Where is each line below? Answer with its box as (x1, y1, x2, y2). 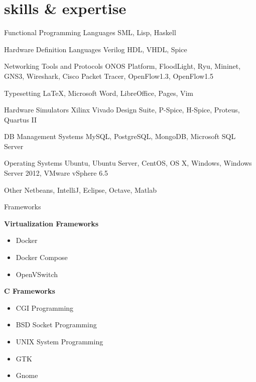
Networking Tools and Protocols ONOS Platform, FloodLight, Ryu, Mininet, (4, 61, 241, 71)
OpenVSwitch (16, 269, 58, 279)
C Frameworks (4, 286, 55, 296)
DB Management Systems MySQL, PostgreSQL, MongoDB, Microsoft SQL (4, 131, 236, 142)
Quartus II (4, 114, 37, 124)
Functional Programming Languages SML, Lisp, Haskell (4, 27, 176, 38)
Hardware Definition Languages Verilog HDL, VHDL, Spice (4, 44, 187, 54)
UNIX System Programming (16, 336, 103, 346)
